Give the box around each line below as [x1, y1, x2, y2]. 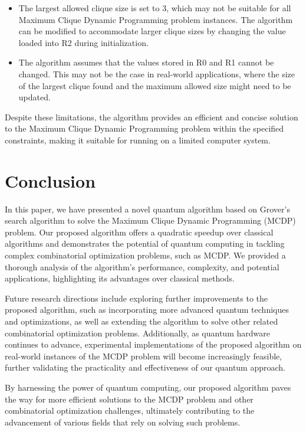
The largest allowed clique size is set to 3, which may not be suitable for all [18, 2, 291, 14]
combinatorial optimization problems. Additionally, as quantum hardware [5, 326, 270, 339]
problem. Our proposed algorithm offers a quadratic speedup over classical [5, 225, 274, 238]
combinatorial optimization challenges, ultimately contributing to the [5, 404, 255, 417]
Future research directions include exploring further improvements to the [5, 292, 268, 304]
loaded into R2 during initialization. [18, 36, 149, 48]
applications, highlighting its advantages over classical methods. [5, 272, 235, 284]
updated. [18, 91, 51, 103]
